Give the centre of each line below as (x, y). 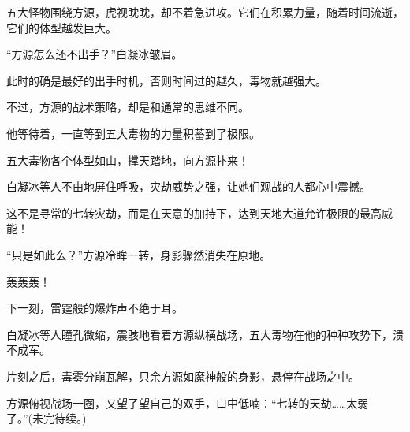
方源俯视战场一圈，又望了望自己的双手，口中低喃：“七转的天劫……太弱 (188, 402)
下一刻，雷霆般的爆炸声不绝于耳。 (95, 308)
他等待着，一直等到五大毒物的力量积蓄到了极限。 (133, 133)
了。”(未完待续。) (47, 418)
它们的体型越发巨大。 (61, 27)
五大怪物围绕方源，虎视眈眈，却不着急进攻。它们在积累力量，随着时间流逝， (205, 12)
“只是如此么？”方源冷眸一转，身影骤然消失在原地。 (139, 254)
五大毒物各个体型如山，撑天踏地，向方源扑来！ (128, 160)
